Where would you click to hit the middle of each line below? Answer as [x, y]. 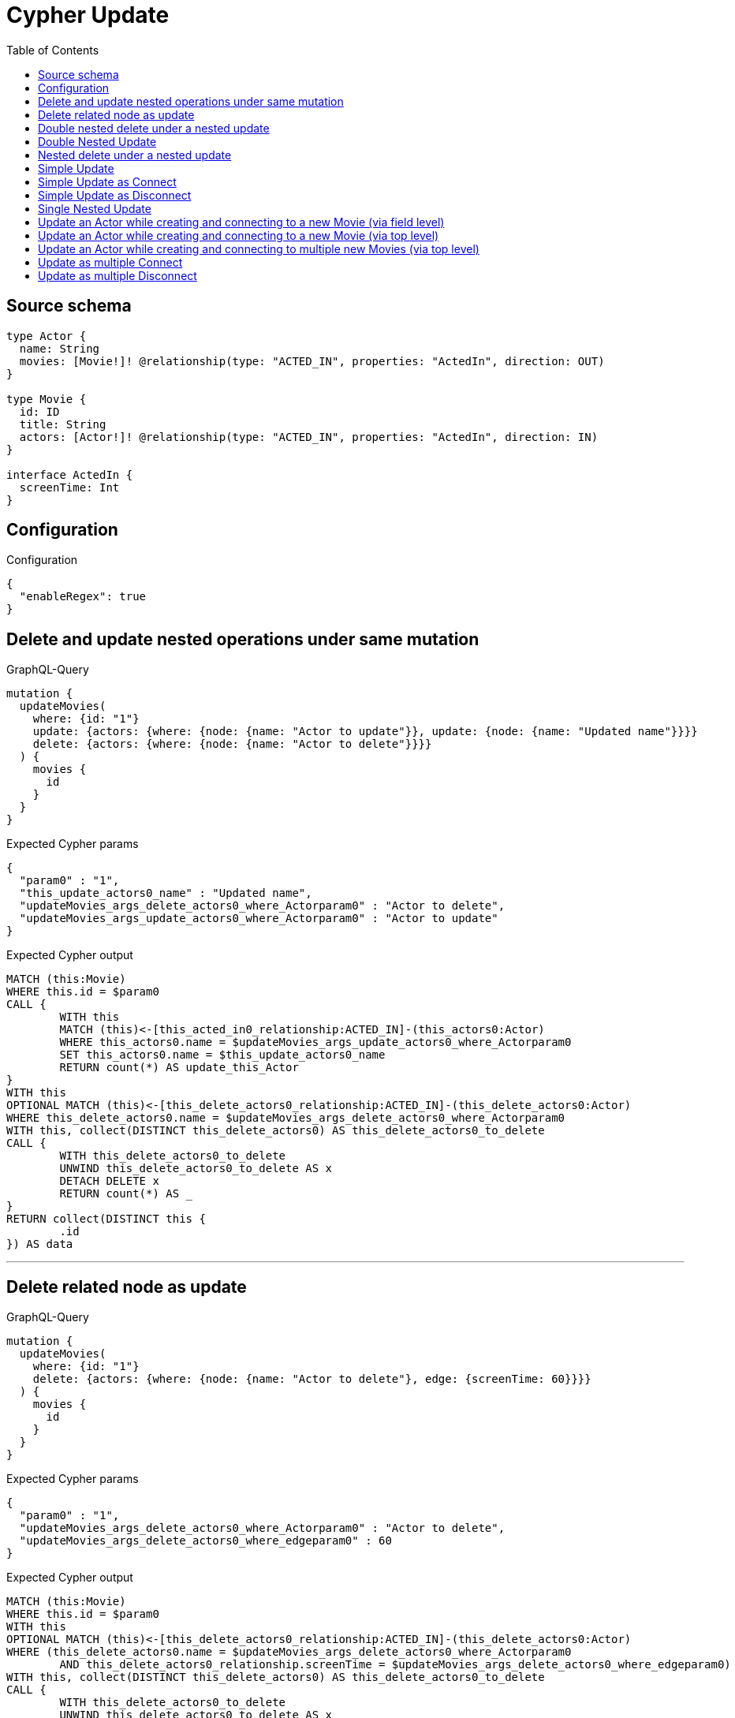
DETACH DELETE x [109, 1181]
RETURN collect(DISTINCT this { [106, 1219]
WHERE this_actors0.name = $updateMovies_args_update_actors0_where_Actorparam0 [315, 1042]
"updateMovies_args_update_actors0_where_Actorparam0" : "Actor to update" [259, 919]
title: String [63, 424]
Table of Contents [53, 50]
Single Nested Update [95, 208]
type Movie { [47, 399]
